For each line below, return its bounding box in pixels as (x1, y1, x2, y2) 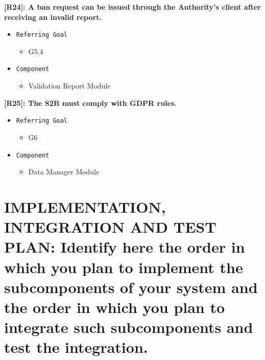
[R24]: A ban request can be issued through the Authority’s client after (4, 2, 261, 12)
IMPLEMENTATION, (4, 196, 166, 217)
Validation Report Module (28, 80, 111, 91)
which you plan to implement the (4, 256, 243, 277)
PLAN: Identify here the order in (4, 236, 245, 257)
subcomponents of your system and (4, 276, 258, 297)
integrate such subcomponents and (4, 317, 253, 337)
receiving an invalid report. (4, 11, 102, 22)
